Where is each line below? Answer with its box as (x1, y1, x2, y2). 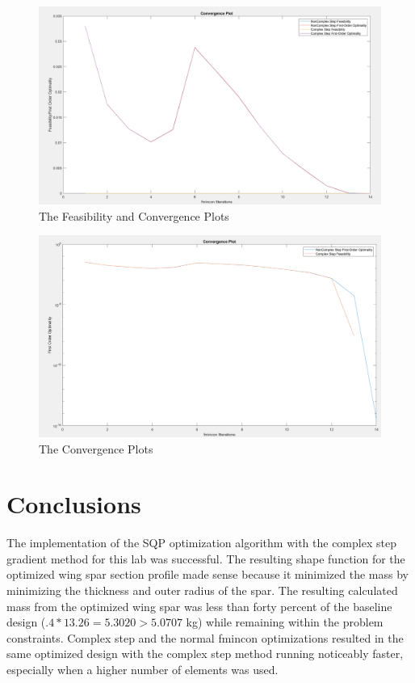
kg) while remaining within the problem (186, 613, 384, 630)
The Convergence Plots (39, 440, 153, 457)
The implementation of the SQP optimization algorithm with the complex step (6, 534, 396, 551)
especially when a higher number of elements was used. (6, 661, 279, 678)
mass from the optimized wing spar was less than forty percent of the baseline (6, 597, 392, 614)
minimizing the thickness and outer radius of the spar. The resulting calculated (6, 582, 398, 599)
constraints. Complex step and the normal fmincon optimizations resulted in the (6, 629, 404, 646)
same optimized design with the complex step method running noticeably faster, (6, 645, 404, 662)
